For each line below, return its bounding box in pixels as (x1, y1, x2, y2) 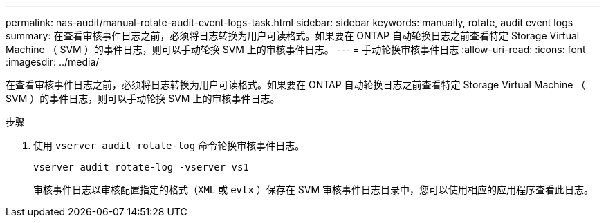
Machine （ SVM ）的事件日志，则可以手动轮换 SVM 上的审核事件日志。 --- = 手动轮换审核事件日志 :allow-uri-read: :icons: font (6, 43, 586, 55)
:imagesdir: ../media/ (6, 56, 100, 68)
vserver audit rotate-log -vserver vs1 (33, 162, 249, 173)
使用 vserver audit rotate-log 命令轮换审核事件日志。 (33, 139, 305, 151)
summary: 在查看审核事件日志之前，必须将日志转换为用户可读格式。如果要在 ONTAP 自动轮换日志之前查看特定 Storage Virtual (6, 30, 580, 41)
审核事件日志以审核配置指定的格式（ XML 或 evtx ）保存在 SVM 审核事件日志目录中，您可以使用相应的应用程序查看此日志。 (33, 184, 594, 195)
